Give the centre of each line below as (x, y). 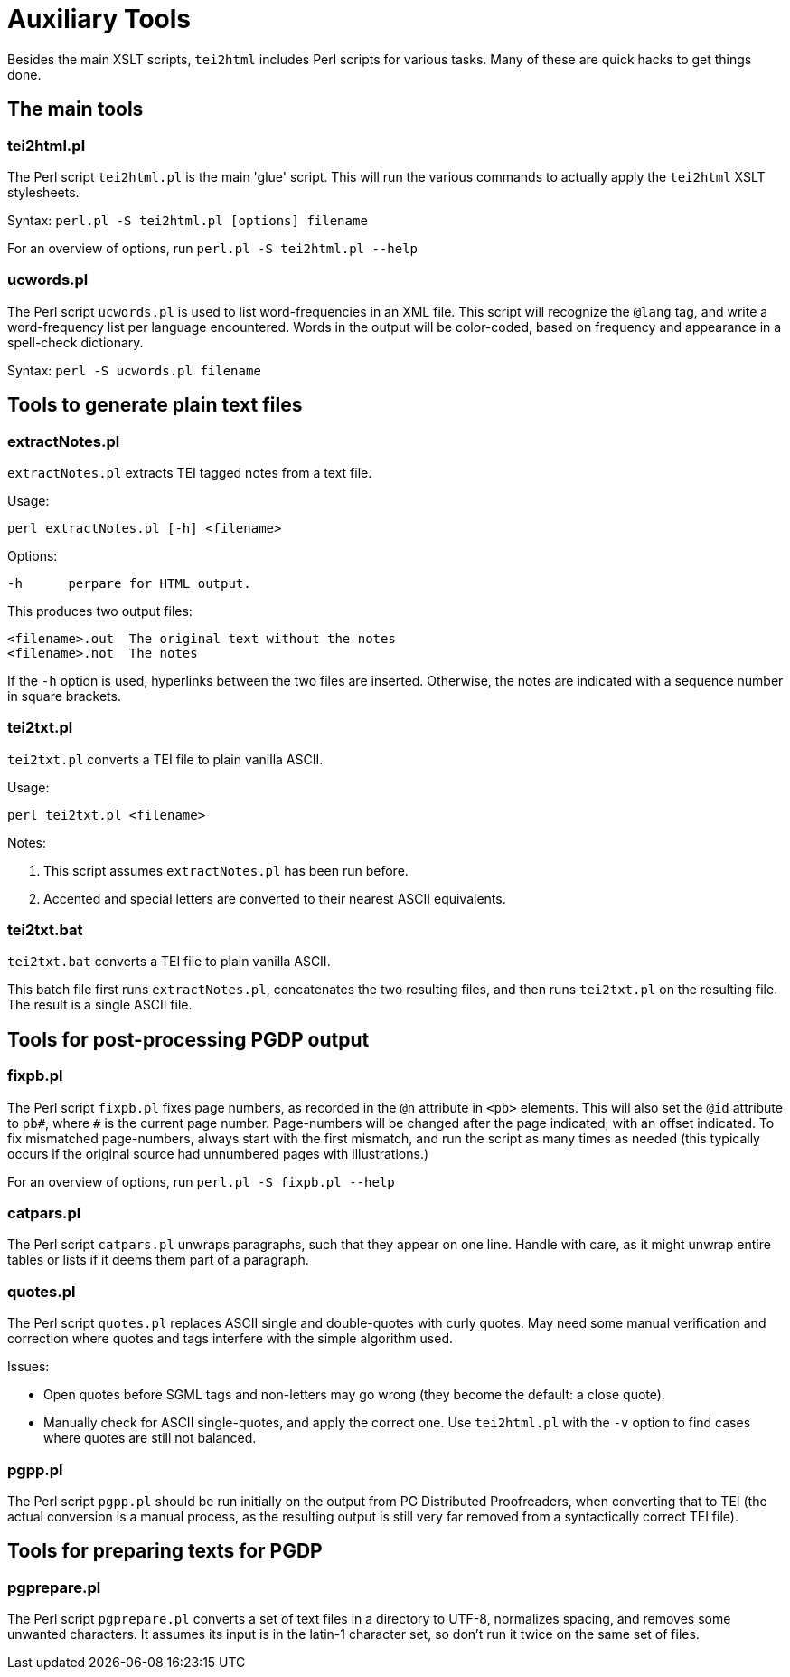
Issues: (28, 1367)
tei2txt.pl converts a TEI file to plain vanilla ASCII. (165, 759)
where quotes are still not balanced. (150, 1438)
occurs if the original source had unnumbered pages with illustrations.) (218, 1153)
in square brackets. (64, 696)
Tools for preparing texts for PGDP (165, 1551)
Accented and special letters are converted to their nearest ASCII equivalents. (275, 898)
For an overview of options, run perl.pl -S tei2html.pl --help (212, 248)
